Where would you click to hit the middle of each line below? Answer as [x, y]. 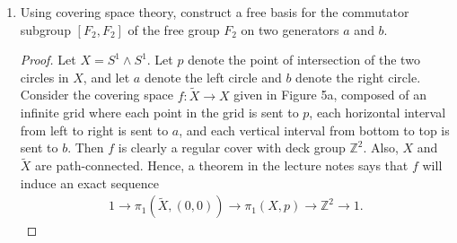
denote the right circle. [358, 77]
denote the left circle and [213, 77]
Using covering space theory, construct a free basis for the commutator [215, 12]
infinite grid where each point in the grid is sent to [159, 113]
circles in [44, 77]
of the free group [174, 29]
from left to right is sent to [94, 130]
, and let [106, 77]
